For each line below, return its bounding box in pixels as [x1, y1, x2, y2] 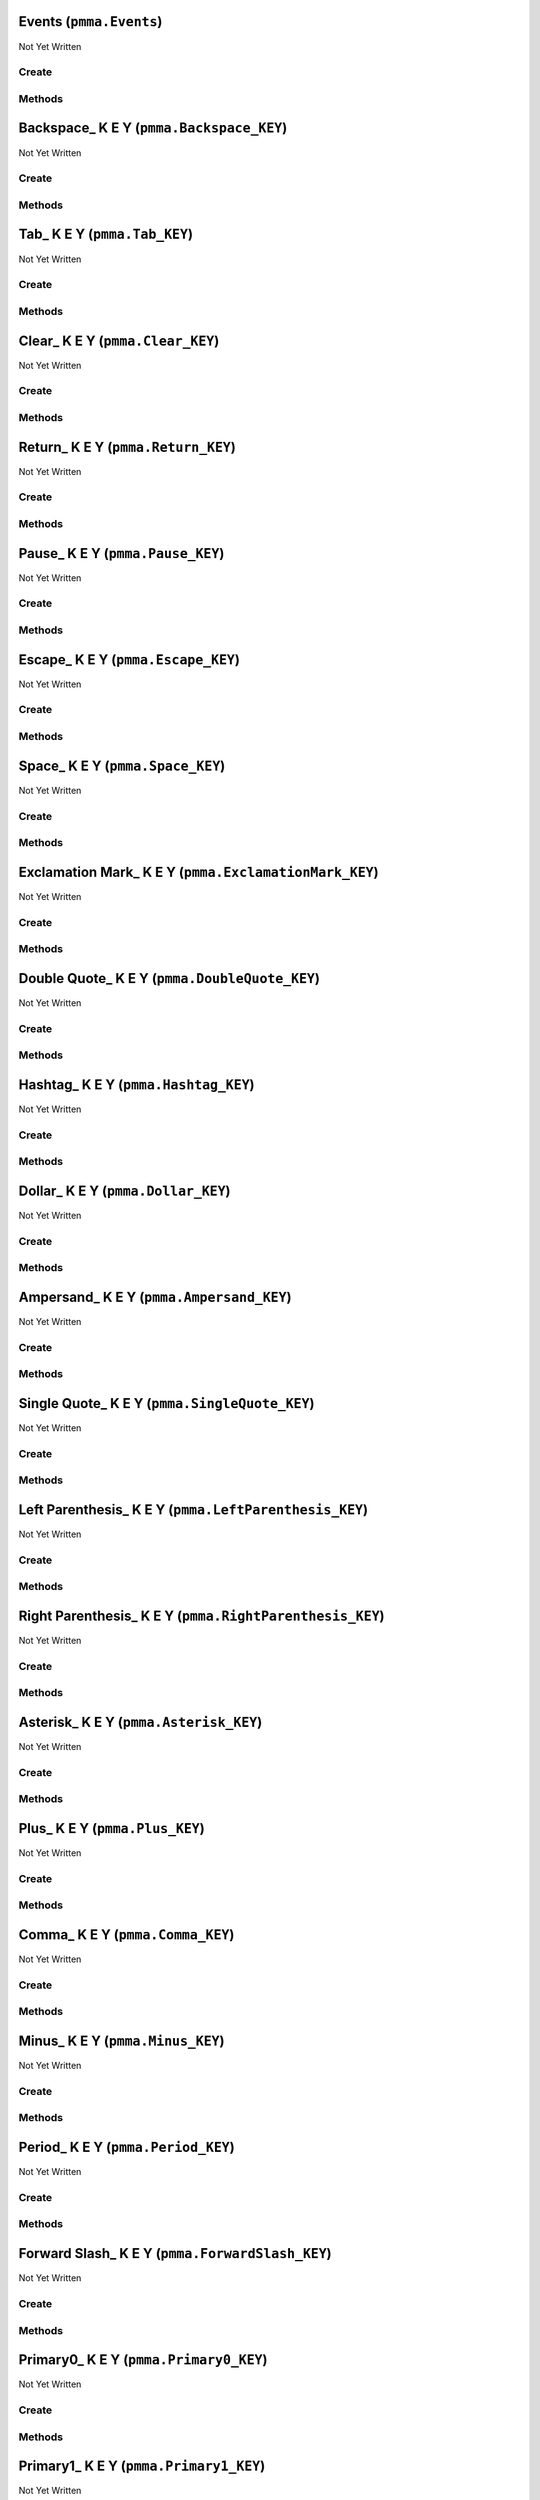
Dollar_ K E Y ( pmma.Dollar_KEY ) [18, 1182, 231, 1199]
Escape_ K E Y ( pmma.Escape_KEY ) [18, 651, 240, 668]
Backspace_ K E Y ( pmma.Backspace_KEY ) [18, 120, 288, 137]
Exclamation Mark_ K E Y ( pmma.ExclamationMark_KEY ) [18, 863, 379, 880]
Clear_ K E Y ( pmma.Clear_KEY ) [18, 332, 220, 349]
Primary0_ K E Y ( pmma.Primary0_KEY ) [18, 2351, 268, 2369]
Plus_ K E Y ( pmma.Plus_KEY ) [18, 1820, 205, 1837]
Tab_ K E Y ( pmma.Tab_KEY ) [18, 226, 194, 243]
